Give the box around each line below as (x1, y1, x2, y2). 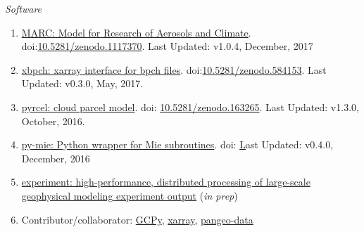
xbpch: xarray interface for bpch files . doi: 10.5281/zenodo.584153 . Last (21, 62, 327, 77)
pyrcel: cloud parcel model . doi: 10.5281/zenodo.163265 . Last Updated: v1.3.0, (21, 99, 359, 114)
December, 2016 (21, 150, 90, 165)
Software (5, 1, 42, 15)
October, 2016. (21, 113, 85, 128)
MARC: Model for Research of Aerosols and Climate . (21, 25, 251, 39)
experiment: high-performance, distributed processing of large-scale (21, 174, 310, 189)
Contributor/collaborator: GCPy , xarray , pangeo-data (21, 212, 253, 226)
